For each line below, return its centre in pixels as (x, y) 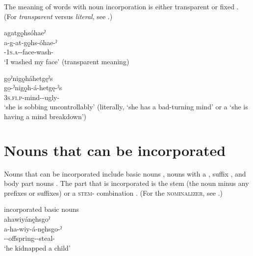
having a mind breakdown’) (45, 116)
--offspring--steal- (30, 238)
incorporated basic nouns (42, 209)
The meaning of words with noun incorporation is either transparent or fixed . (121, 6)
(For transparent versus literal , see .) (58, 16)
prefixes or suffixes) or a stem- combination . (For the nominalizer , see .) (114, 192)
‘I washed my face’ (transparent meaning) (67, 61)
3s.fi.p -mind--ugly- (32, 97)
